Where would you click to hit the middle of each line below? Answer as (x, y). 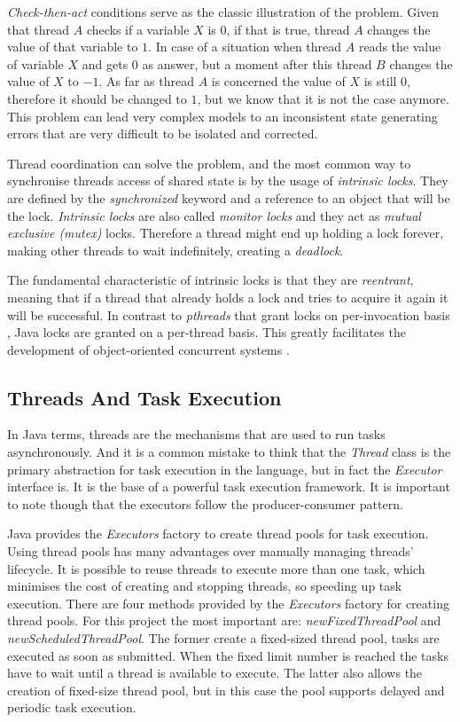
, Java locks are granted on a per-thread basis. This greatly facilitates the (207, 332)
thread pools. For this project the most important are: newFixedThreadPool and (224, 620)
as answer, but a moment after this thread (257, 63)
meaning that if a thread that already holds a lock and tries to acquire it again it (228, 297)
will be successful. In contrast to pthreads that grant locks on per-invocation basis (229, 314)
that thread (39, 29)
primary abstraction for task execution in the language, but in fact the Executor (225, 469)
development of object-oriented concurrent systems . (148, 349)
